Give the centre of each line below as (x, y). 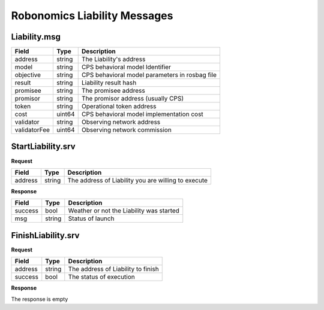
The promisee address (113, 91)
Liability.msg (36, 37)
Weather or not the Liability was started (124, 211)
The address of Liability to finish (113, 269)
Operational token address (119, 107)
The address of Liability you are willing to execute (138, 180)
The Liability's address (113, 59)
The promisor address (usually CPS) (133, 99)
